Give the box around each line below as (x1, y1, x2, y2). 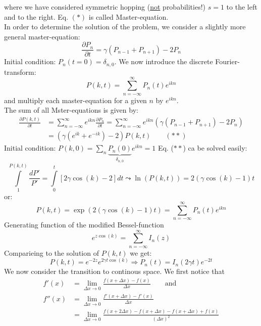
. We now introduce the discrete (114, 56, 213, 67)
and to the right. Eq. (4, 11, 69, 22)
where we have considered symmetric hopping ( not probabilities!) (4, 2, 206, 12)
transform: (4, 66, 36, 77)
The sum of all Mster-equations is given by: (4, 105, 138, 115)
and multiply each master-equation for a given (4, 95, 147, 105)
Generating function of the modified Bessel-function (4, 219, 164, 230)
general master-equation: (4, 31, 80, 41)
